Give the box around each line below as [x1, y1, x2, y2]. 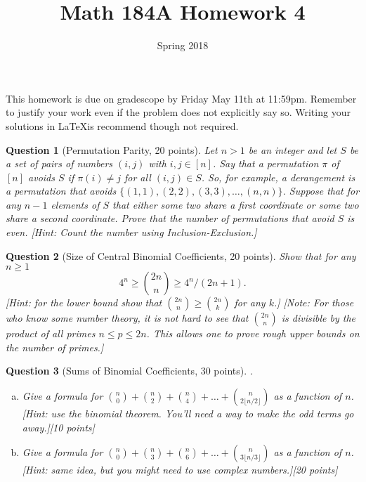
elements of [51, 197, 100, 211]
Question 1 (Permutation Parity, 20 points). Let [6, 142, 218, 157]
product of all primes [6, 326, 96, 341]
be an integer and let [248, 142, 337, 157]
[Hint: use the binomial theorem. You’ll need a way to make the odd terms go [22, 406, 354, 421]
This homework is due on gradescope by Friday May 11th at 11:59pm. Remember [6, 91, 357, 105]
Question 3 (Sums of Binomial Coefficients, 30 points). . [6, 363, 254, 378]
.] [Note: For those [273, 295, 354, 310]
